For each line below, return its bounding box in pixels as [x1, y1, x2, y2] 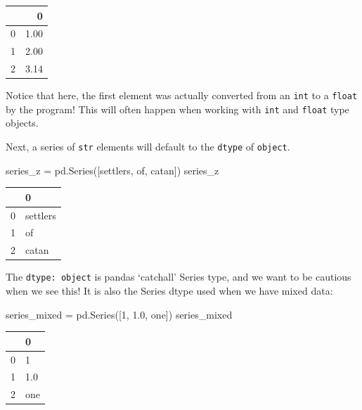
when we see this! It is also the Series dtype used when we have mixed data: [6, 283, 333, 298]
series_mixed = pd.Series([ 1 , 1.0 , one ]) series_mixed [6, 307, 233, 321]
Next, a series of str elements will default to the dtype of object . [6, 139, 290, 154]
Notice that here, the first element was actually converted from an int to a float [6, 88, 358, 103]
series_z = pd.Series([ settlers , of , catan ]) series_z [6, 162, 219, 177]
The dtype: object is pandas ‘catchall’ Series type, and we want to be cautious [6, 269, 351, 284]
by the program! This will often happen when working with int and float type [6, 101, 349, 116]
